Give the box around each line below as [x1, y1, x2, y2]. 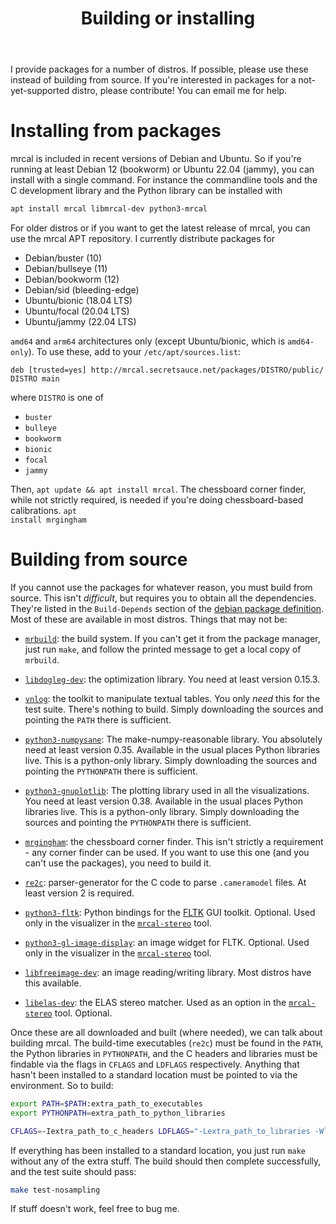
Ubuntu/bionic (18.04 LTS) [24, 295, 133, 306]
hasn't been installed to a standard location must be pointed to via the [10, 1068, 298, 1081]
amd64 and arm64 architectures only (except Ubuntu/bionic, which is [10, 335, 286, 347]
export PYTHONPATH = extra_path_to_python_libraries [10, 1108, 226, 1118]
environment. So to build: [10, 1079, 114, 1091]
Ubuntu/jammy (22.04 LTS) [24, 316, 137, 327]
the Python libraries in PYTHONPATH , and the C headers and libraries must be [10, 1047, 318, 1059]
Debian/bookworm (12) [24, 273, 120, 285]
